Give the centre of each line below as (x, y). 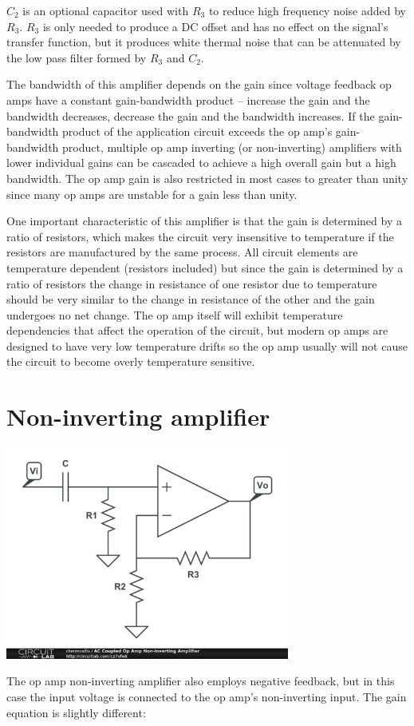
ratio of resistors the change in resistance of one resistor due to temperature (192, 283)
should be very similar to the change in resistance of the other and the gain (191, 299)
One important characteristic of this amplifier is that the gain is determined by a (204, 221)
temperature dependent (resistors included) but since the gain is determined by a (205, 267)
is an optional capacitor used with (106, 10)
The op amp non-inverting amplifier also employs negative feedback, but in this (201, 681)
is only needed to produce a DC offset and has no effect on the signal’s (215, 26)
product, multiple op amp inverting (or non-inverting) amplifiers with (232, 147)
